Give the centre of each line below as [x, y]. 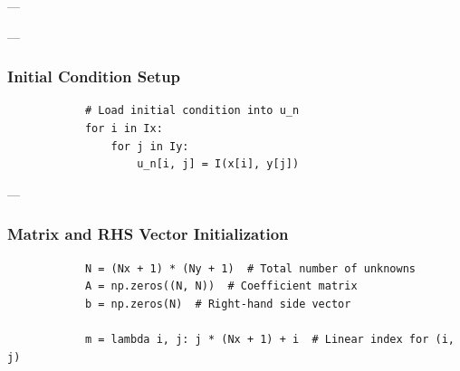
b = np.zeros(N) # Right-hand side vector [218, 304]
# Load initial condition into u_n [192, 111]
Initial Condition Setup [94, 76]
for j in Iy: [150, 146]
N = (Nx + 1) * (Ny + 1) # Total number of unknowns [250, 268]
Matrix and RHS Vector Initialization [148, 234]
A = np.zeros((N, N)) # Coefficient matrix [221, 286]
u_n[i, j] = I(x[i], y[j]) [218, 164]
